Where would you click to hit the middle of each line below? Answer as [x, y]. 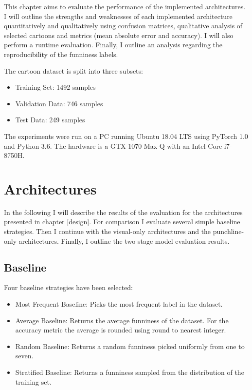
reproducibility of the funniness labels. [61, 54]
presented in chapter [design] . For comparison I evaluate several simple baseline [122, 222]
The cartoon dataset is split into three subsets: [73, 70]
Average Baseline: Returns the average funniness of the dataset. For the [122, 320]
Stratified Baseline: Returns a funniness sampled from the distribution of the [130, 372]
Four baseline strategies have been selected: [68, 287]
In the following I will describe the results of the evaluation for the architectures [123, 212]
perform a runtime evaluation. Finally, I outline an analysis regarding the [113, 45]
